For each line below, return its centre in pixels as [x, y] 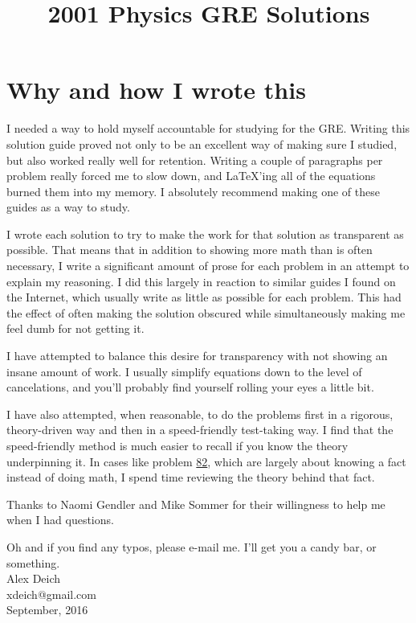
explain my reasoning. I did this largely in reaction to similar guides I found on [201, 281]
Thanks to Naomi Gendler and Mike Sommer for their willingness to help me [196, 504]
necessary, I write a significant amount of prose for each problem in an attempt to [208, 266]
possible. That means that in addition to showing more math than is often [190, 250]
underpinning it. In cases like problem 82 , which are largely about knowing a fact [206, 461]
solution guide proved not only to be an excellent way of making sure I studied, [202, 143]
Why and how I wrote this [156, 90]
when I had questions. [60, 520]
